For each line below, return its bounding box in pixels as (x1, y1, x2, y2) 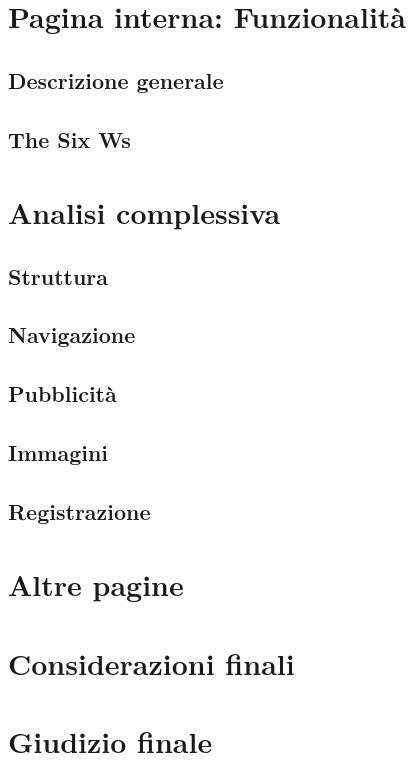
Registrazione (8, 495, 151, 526)
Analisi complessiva (8, 192, 281, 233)
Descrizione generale (8, 64, 224, 95)
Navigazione (8, 319, 136, 350)
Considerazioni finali (8, 642, 295, 683)
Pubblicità (8, 378, 117, 409)
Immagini (8, 437, 109, 468)
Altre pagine (8, 564, 184, 605)
